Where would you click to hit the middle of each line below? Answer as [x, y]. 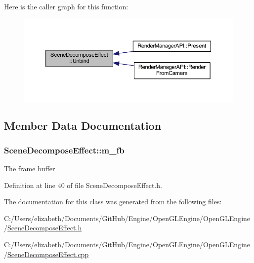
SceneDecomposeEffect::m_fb [64, 150]
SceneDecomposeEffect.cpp [48, 254]
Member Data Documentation [83, 126]
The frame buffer [30, 169]
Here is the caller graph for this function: [66, 6]
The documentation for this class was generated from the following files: [113, 202]
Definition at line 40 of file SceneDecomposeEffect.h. [83, 185]
